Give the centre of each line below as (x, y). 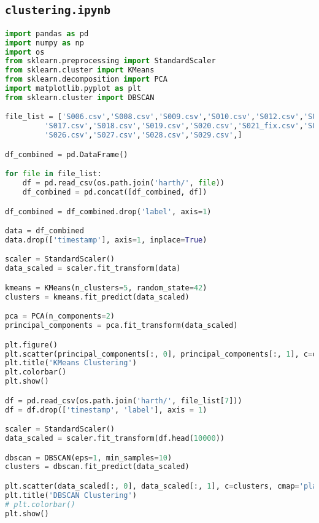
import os (25, 52)
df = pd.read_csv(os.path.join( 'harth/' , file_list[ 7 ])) (124, 401)
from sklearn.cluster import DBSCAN (80, 97)
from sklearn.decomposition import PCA (86, 79)
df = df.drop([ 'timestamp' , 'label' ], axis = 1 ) (106, 410)
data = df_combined (44, 231)
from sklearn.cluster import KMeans (80, 70)
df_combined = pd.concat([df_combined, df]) (115, 192)
